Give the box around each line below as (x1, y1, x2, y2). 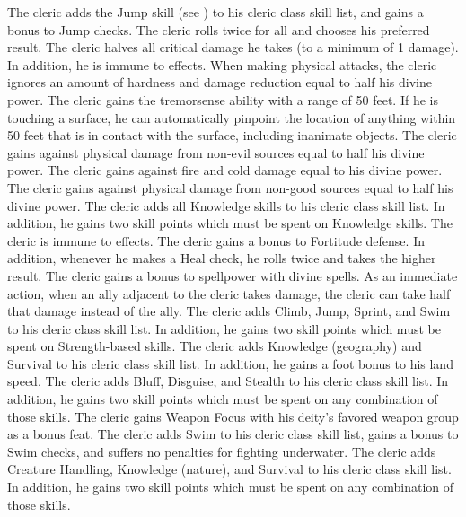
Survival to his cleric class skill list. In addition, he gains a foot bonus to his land (7, 354, 453, 372)
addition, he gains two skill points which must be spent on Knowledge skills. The (7, 214, 453, 232)
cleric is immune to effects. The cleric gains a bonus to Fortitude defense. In (7, 231, 425, 250)
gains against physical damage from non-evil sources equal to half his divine (7, 143, 425, 162)
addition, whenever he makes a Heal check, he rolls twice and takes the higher (7, 249, 436, 267)
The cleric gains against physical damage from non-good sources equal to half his (7, 178, 453, 197)
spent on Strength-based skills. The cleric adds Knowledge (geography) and (7, 337, 422, 355)
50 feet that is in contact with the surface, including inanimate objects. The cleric (7, 126, 457, 145)
